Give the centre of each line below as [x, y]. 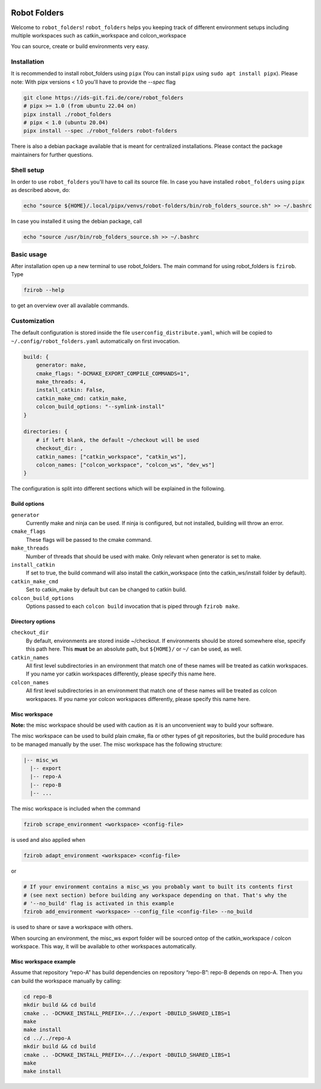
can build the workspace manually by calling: [66, 981]
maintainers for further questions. [52, 154]
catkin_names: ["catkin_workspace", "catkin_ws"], [111, 457]
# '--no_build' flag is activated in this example [99, 903]
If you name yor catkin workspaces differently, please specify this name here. [121, 674]
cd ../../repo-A [47, 1038]
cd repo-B [38, 996]
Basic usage [29, 254]
